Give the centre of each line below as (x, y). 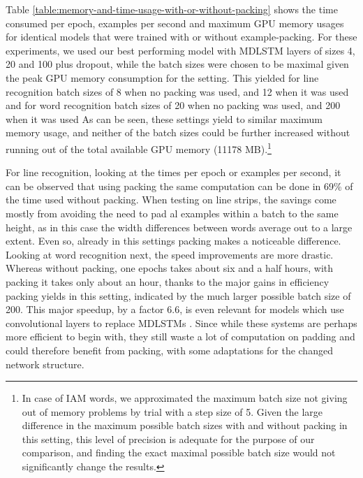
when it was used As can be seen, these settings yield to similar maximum (164, 118)
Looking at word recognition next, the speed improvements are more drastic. (170, 254)
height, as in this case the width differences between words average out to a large (179, 227)
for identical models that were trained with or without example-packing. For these (181, 37)
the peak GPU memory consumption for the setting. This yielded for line (162, 77)
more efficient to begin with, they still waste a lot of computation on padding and (180, 336)
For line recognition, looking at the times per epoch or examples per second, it (173, 172)
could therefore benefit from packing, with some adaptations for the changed (169, 350)
